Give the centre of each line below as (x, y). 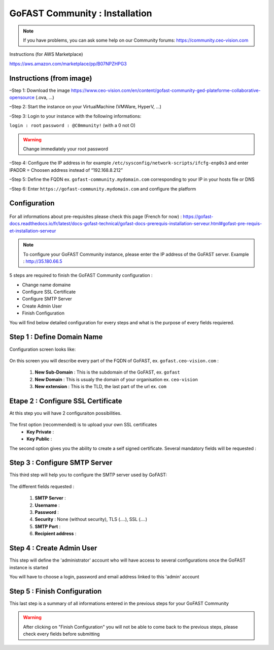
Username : (47, 505)
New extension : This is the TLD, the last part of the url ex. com (101, 387)
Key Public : (39, 439)
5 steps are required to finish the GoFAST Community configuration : (81, 275)
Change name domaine (46, 285)
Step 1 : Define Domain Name (56, 337)
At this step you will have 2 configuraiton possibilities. (65, 413)
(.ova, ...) (45, 98)
